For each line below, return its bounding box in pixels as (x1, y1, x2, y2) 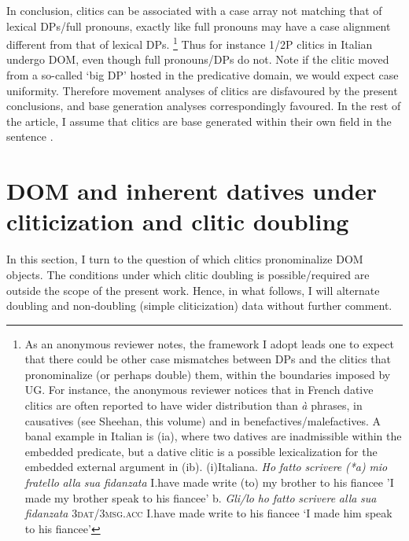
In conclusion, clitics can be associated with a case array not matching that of (6, 2, 382, 18)
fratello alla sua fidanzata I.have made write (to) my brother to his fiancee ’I (24, 474, 394, 491)
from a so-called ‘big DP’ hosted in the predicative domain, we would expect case (6, 67, 399, 83)
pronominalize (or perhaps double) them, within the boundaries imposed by (24, 366, 391, 382)
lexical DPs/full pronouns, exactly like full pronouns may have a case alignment (6, 17, 391, 34)
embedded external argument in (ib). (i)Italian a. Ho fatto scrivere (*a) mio (24, 458, 388, 475)
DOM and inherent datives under (6, 175, 378, 207)
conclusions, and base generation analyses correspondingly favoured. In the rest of (6, 98, 401, 114)
